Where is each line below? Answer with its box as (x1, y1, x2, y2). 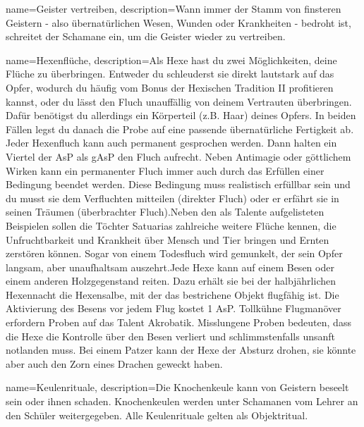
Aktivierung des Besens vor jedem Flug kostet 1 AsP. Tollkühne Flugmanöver (6, 301, 341, 316)
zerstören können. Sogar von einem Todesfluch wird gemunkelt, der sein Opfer (6, 246, 343, 261)
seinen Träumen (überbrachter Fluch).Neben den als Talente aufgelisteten (6, 204, 324, 219)
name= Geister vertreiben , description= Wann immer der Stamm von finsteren (6, 1, 341, 16)
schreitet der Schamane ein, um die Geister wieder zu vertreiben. (6, 29, 286, 44)
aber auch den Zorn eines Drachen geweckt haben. (6, 356, 223, 371)
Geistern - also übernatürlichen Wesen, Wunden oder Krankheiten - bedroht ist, (6, 15, 351, 30)
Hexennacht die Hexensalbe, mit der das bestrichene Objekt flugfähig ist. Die (6, 287, 339, 302)
